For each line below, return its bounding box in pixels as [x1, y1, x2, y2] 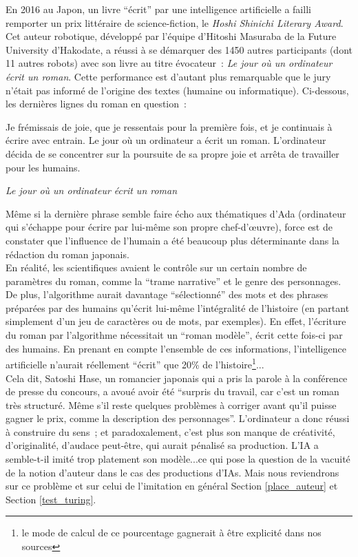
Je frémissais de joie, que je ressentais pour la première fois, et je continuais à [6, 119, 333, 134]
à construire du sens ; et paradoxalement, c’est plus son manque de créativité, [6, 424, 335, 439]
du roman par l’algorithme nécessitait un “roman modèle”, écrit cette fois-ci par [6, 328, 343, 342]
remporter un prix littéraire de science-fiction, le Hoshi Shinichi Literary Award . [6, 15, 344, 30]
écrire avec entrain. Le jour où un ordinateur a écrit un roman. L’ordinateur [6, 133, 326, 147]
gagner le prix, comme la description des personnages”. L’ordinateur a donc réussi [6, 411, 350, 425]
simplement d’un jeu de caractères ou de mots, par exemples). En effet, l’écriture [6, 314, 346, 328]
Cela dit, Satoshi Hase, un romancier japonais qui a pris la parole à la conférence [6, 370, 348, 385]
